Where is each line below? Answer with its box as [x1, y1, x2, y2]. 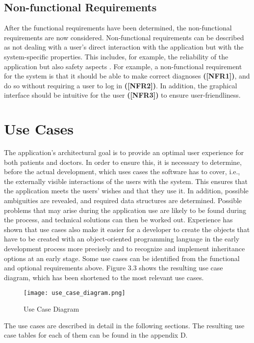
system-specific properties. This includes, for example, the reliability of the [4, 51, 229, 61]
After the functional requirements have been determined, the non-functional [4, 23, 232, 33]
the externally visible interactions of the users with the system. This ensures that [4, 176, 248, 186]
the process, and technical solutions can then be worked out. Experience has [4, 214, 233, 225]
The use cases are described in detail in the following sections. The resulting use [4, 320, 245, 330]
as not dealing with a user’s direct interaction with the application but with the [4, 42, 244, 52]
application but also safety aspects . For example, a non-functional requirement [4, 61, 242, 71]
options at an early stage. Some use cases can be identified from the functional [4, 253, 240, 263]
